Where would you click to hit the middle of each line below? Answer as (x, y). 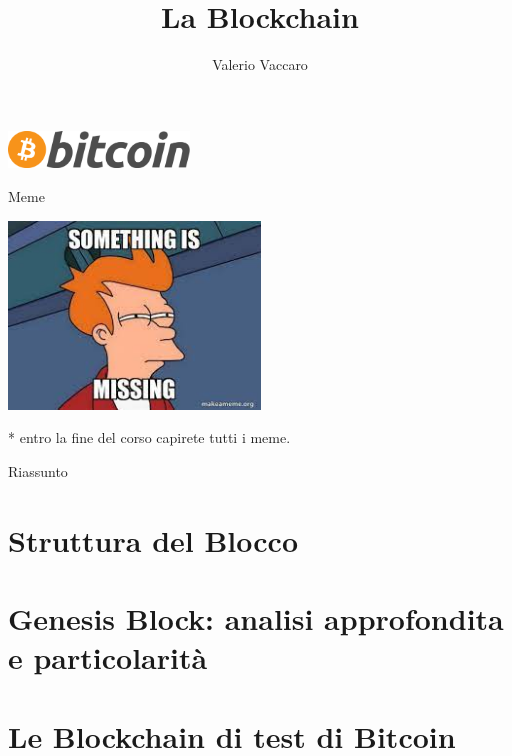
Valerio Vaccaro (260, 64)
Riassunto (38, 470)
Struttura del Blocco (153, 539)
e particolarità (108, 657)
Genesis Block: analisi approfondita (256, 618)
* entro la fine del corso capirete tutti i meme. (149, 437)
